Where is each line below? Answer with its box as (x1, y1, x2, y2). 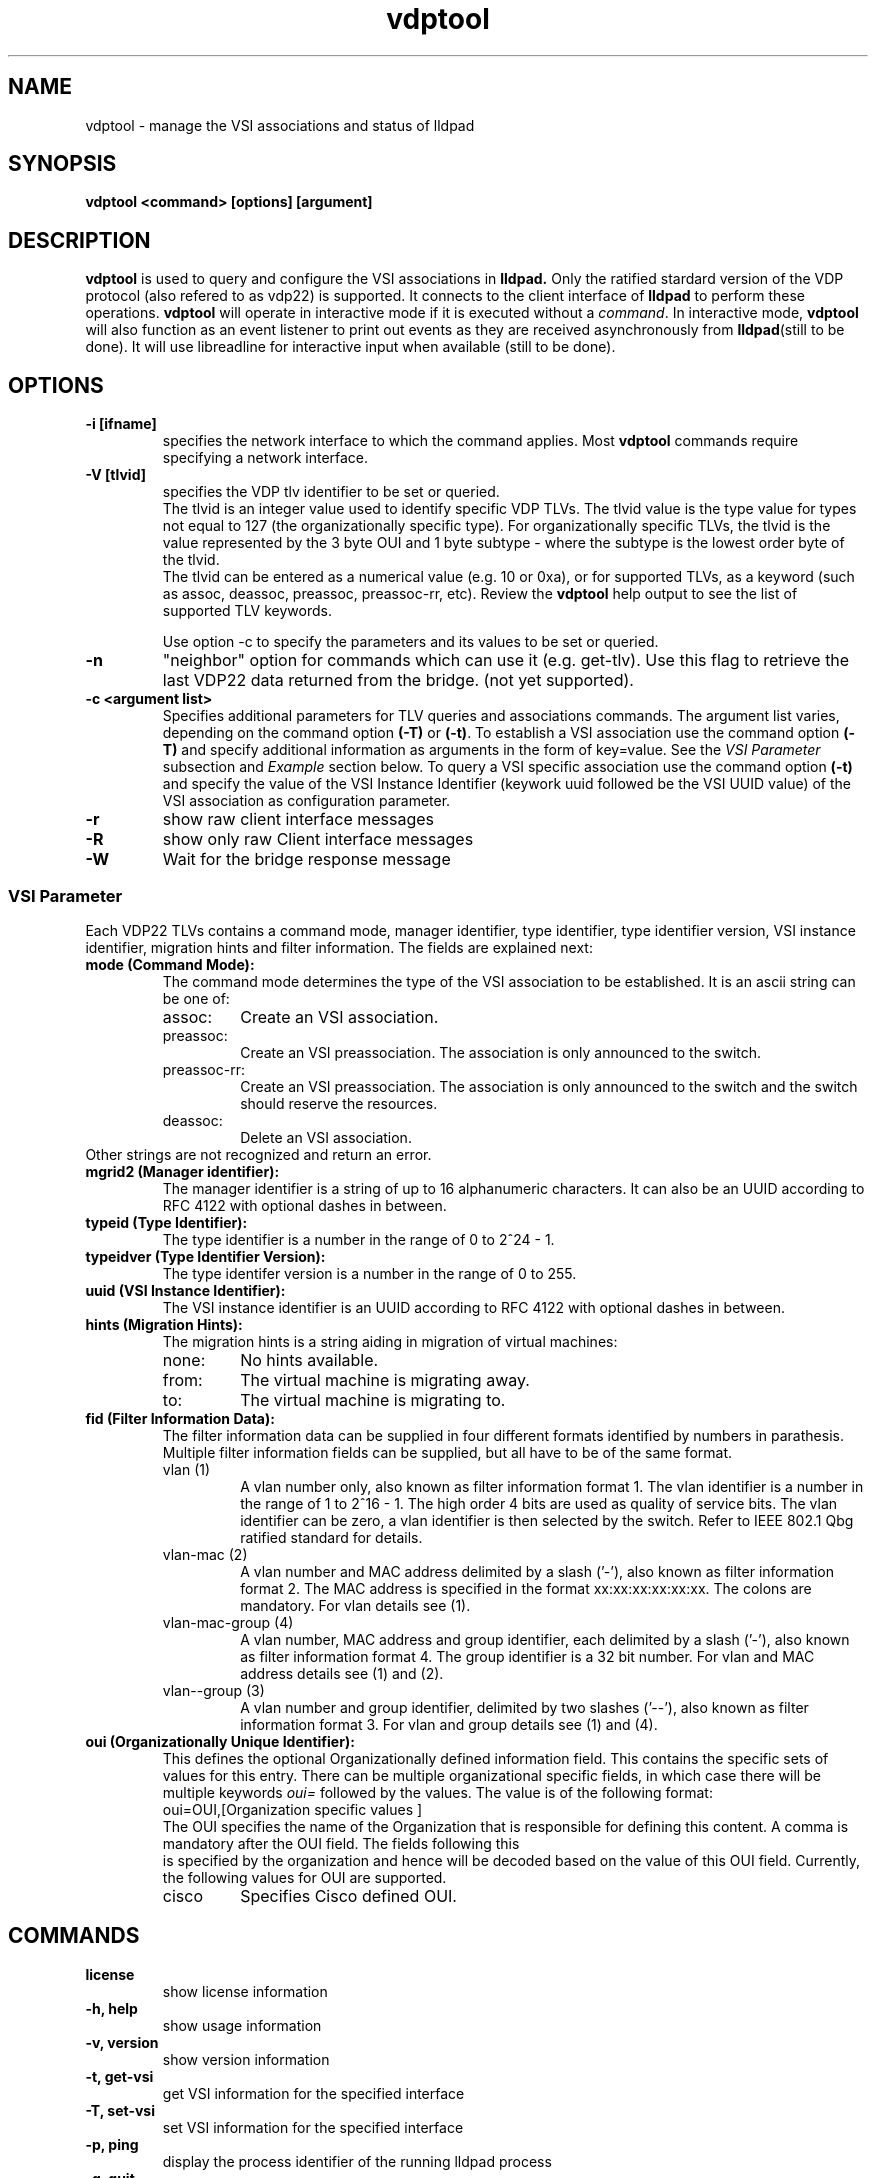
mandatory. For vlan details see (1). (240, 1596, 471, 1614)
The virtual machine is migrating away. (240, 1369, 530, 1390)
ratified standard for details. (240, 1528, 423, 1546)
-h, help (85, 1999, 138, 2017)
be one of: (162, 989, 230, 1007)
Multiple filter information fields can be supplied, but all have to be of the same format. (162, 1443, 733, 1461)
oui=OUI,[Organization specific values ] (162, 1800, 423, 1818)
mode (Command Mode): (85, 955, 255, 973)
